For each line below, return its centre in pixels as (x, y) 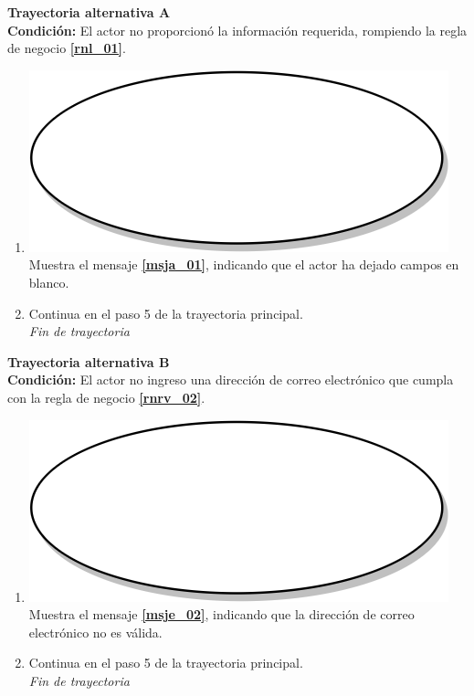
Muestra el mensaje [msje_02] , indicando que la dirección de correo (221, 614)
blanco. (49, 282)
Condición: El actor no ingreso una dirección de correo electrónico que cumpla (231, 380)
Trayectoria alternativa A (89, 12)
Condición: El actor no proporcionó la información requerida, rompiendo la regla (237, 30)
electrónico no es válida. (95, 632)
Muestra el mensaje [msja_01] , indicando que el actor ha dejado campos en (244, 264)
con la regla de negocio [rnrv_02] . (106, 397)
